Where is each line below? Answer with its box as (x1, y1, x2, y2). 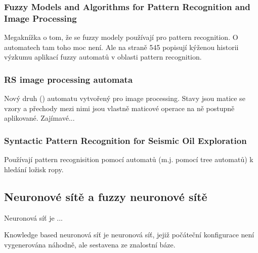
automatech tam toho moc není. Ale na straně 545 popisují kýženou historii (4, 41, 239, 52)
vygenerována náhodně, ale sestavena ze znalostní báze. (4, 239, 176, 249)
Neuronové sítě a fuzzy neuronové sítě (4, 188, 207, 204)
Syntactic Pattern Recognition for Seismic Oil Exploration (4, 134, 247, 146)
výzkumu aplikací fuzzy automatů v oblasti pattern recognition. (4, 52, 202, 62)
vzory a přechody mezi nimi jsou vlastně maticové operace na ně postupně (4, 103, 235, 113)
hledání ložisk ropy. (4, 164, 64, 174)
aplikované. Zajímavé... (4, 113, 75, 123)
